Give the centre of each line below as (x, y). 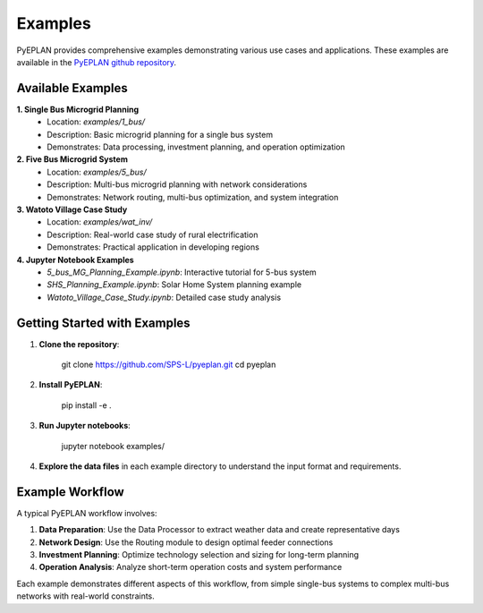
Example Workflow (70, 492)
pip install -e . (86, 405)
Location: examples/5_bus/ (97, 172)
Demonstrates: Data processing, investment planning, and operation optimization (196, 147)
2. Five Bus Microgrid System (72, 159)
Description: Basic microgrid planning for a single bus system (160, 134)
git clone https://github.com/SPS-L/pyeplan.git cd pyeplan (169, 364)
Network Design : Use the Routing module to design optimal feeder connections (186, 542)
